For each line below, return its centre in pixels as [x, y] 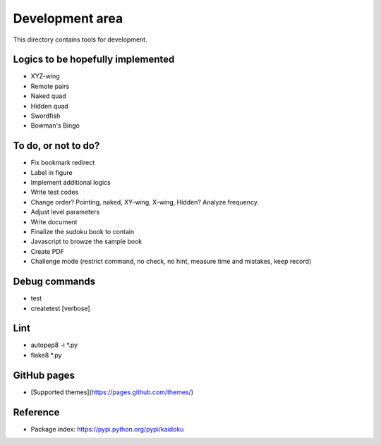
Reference [36, 412]
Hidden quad [49, 106]
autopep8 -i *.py [54, 345]
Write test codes [55, 192]
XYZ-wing [45, 76]
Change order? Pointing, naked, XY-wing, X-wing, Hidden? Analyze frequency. [145, 202]
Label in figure [52, 172]
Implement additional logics [71, 183]
